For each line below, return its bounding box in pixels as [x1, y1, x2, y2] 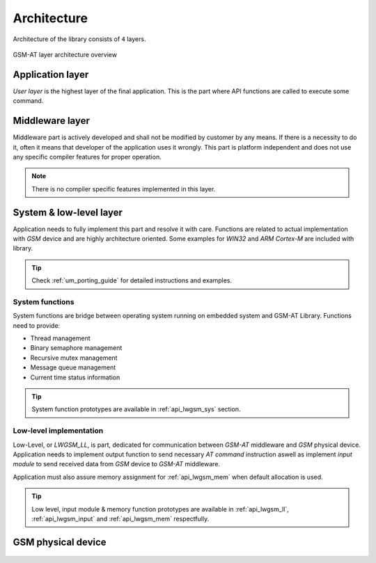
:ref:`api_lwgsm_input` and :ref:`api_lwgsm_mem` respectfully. [31, 514, 210, 523]
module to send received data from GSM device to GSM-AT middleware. [13, 460, 221, 468]
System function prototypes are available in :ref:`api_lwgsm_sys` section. [31, 405, 241, 413]
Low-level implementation [13, 426, 104, 436]
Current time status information [30, 373, 120, 381]
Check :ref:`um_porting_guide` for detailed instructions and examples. [31, 276, 233, 285]
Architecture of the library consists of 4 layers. [13, 35, 146, 43]
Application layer [13, 68, 89, 80]
